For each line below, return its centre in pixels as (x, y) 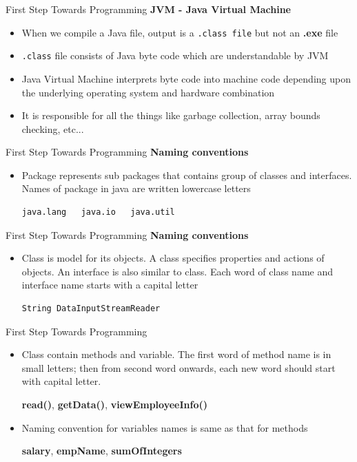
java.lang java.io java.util (98, 212)
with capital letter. (61, 381)
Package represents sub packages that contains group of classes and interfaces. (187, 175)
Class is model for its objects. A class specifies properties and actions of (173, 258)
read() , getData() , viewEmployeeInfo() (115, 404)
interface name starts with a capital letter (110, 285)
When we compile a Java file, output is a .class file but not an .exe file (180, 32)
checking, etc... (53, 128)
